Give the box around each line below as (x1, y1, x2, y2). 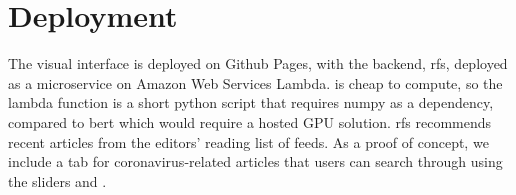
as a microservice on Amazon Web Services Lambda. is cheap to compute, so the (8, 72, 503, 93)
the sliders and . (8, 170, 107, 191)
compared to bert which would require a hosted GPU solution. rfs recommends (8, 111, 492, 132)
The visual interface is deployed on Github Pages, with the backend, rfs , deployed (8, 53, 508, 74)
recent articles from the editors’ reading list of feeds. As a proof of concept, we (8, 131, 489, 152)
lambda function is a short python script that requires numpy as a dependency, (8, 92, 494, 113)
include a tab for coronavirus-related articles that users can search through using (8, 151, 503, 172)
